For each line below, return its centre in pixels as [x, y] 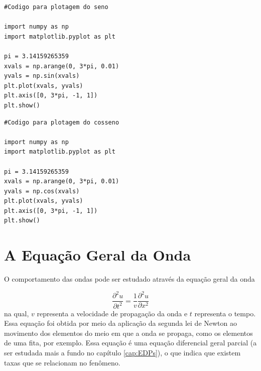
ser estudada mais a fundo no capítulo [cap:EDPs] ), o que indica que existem [122, 353]
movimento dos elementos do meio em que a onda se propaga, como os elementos [128, 333]
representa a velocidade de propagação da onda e [112, 313]
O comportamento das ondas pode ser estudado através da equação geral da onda [129, 279]
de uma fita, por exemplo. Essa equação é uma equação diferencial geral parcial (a [130, 343]
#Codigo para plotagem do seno [56, 7]
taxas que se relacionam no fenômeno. [62, 362]
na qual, [17, 313]
